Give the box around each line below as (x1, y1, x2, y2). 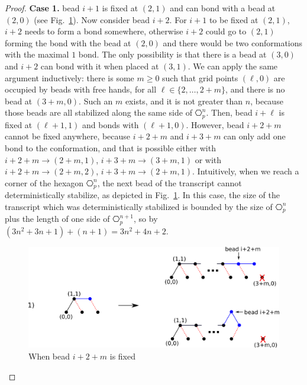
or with (195, 153, 222, 166)
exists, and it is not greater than (125, 94, 243, 107)
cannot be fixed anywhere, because (5, 130, 131, 142)
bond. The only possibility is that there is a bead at (78, 48, 267, 61)
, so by (134, 212, 158, 225)
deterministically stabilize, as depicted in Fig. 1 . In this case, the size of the (5, 189, 280, 201)
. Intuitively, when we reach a (192, 165, 299, 177)
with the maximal (5, 48, 69, 61)
